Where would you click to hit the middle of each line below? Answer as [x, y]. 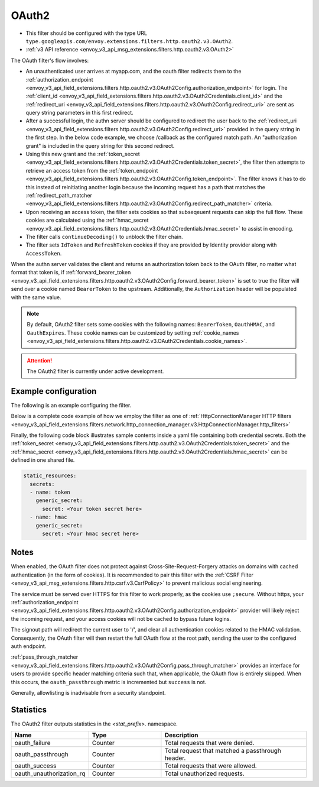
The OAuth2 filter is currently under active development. [95, 371]
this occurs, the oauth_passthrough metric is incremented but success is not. [109, 682]
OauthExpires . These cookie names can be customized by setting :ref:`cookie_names [133, 333]
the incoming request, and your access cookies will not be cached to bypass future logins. [121, 618]
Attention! [40, 360]
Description [181, 735]
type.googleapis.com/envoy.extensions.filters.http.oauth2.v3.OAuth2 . [129, 41]
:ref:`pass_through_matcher [45, 657]
